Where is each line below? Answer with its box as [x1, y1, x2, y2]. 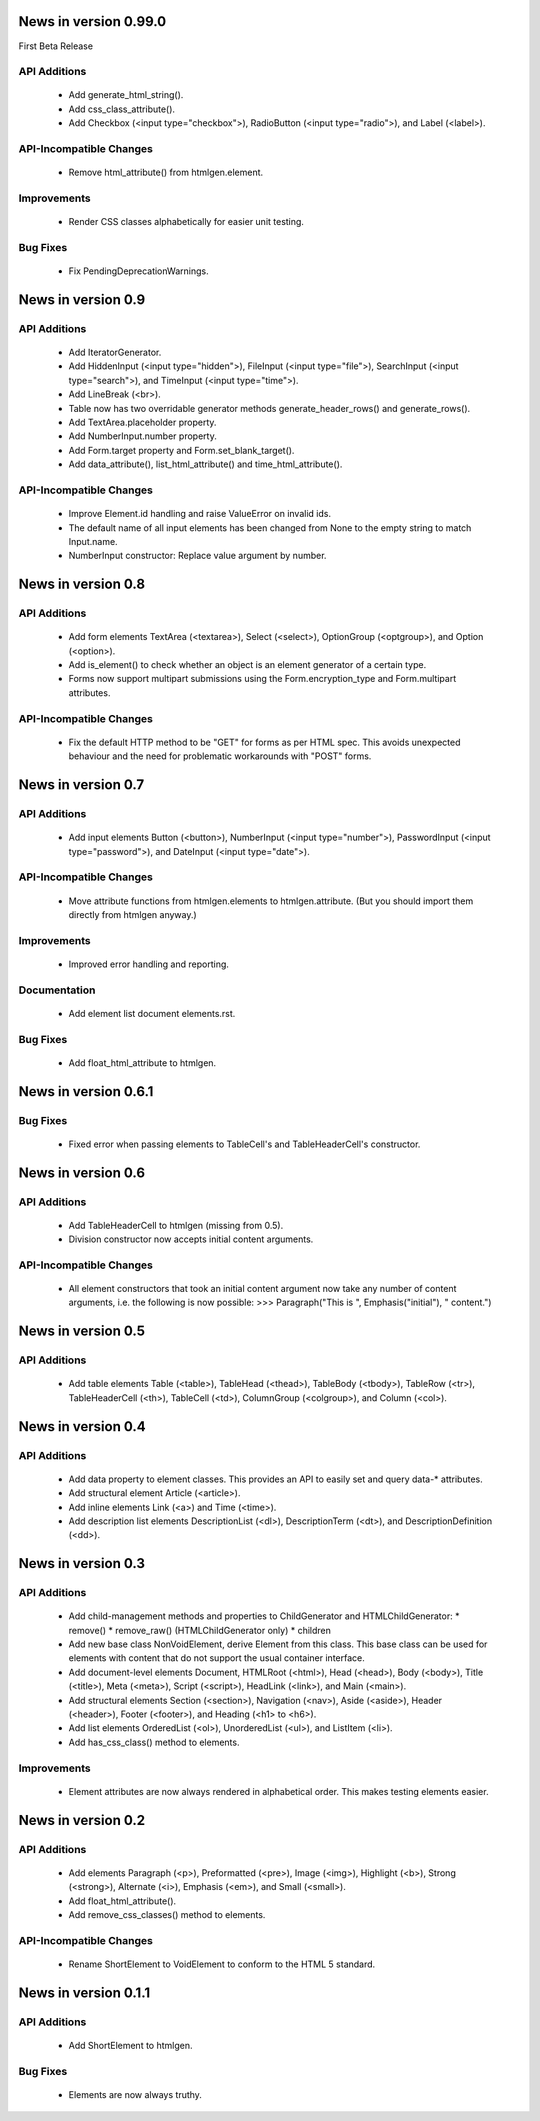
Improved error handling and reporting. [68, 958, 230, 970]
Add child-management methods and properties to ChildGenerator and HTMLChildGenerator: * [68, 1610, 460, 1622]
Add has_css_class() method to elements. [68, 1736, 240, 1748]
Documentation [18, 983, 96, 997]
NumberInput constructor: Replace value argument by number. [68, 550, 327, 562]
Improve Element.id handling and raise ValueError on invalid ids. [68, 508, 332, 520]
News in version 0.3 [18, 1555, 145, 1572]
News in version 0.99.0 [18, 13, 167, 30]
